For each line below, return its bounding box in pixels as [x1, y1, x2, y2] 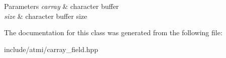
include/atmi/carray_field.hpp [4, 44, 98, 54]
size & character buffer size [4, 10, 87, 21]
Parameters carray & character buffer [4, 1, 119, 11]
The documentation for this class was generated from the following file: [4, 27, 222, 38]
